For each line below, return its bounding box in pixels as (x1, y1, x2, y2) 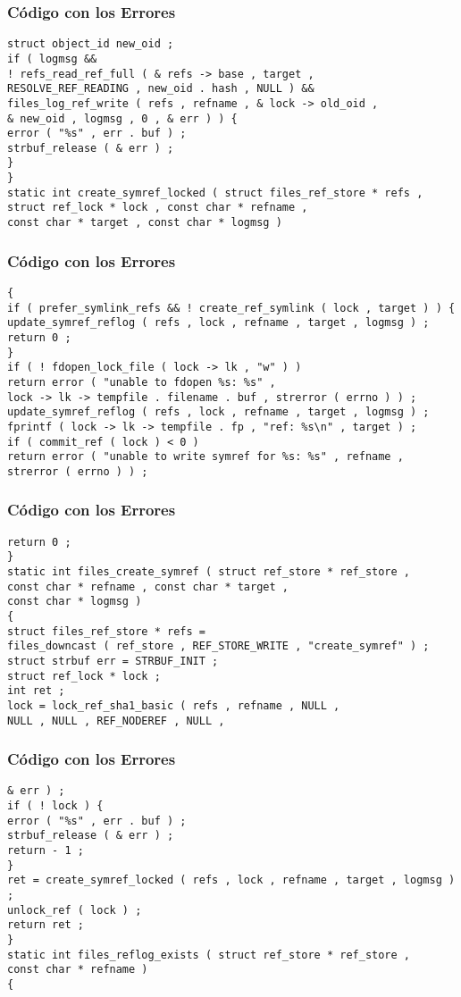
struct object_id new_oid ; (7, 38, 174, 51)
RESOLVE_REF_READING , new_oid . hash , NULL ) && (7, 82, 314, 96)
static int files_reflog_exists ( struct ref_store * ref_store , (7, 948, 411, 961)
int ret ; (7, 684, 65, 698)
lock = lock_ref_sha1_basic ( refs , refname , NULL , (7, 699, 340, 712)
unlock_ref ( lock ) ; (7, 903, 142, 917)
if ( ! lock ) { (7, 800, 104, 813)
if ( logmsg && (7, 52, 97, 65)
